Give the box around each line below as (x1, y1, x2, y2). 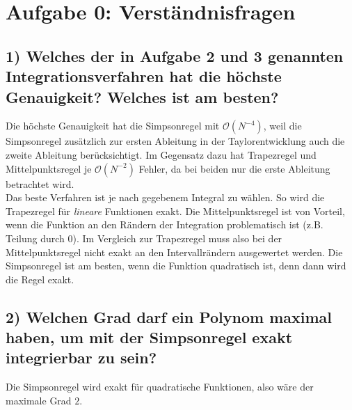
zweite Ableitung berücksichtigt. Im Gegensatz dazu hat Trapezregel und (6, 147, 317, 161)
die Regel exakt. (6, 271, 74, 286)
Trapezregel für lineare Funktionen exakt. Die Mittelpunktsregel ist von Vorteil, (6, 203, 345, 218)
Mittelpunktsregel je (6, 161, 92, 175)
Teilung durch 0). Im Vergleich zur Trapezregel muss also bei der (6, 230, 282, 245)
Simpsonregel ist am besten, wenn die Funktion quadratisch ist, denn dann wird (6, 258, 346, 273)
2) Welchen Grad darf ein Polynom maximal (6, 306, 333, 327)
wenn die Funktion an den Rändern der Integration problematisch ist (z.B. (6, 217, 323, 232)
